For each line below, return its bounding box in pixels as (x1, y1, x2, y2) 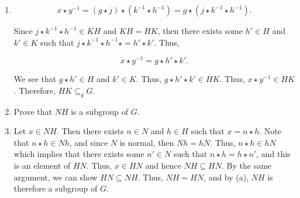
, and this (256, 148, 291, 160)
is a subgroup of (71, 105, 129, 117)
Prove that (13, 105, 52, 117)
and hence (145, 159, 181, 172)
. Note (259, 125, 282, 137)
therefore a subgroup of (13, 182, 98, 194)
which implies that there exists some (13, 148, 144, 160)
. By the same (222, 159, 272, 172)
